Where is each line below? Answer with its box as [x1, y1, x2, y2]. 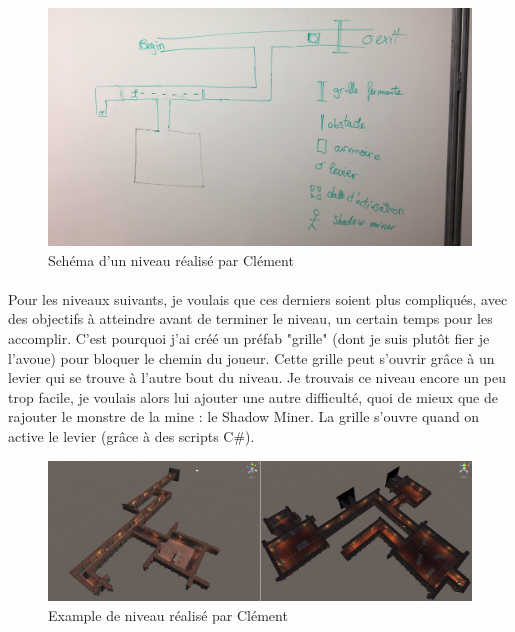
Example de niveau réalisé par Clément [48, 604, 288, 625]
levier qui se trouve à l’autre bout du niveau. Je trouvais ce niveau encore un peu [8, 367, 506, 388]
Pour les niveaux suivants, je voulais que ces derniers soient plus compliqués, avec [8, 288, 508, 309]
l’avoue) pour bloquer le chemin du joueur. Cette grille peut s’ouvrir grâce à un [8, 347, 495, 368]
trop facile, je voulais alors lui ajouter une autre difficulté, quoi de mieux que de [8, 386, 498, 407]
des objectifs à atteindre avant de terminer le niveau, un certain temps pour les [8, 308, 493, 329]
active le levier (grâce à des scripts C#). [8, 426, 255, 447]
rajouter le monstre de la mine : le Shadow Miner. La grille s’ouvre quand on [8, 406, 480, 427]
